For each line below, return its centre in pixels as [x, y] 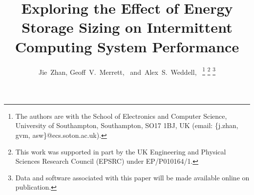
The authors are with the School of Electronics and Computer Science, [121, 116]
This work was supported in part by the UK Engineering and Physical [121, 151]
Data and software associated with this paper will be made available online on [132, 177]
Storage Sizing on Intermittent [127, 27]
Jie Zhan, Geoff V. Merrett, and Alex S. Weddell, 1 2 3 [127, 71]
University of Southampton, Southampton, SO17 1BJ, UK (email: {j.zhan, [127, 125]
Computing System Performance [127, 46]
